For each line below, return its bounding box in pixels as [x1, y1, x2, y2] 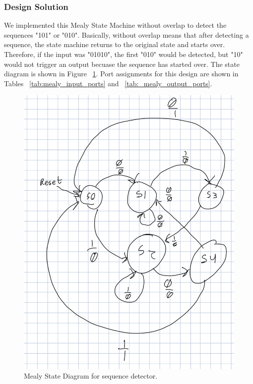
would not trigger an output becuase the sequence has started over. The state [4, 58, 240, 69]
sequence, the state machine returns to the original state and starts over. [4, 39, 225, 50]
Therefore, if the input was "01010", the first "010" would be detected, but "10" [4, 49, 243, 59]
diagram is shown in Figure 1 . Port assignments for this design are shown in [4, 68, 239, 79]
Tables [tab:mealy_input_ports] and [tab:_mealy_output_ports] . [4, 78, 212, 88]
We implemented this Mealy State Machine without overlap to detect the [4, 20, 227, 30]
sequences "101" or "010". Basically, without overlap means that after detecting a [4, 29, 249, 40]
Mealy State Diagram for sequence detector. [24, 371, 158, 381]
